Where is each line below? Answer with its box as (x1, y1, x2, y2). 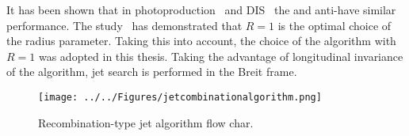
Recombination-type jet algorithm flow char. (38, 114, 254, 130)
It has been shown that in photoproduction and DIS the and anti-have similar (6, 2, 396, 17)
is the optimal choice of (277, 17, 392, 33)
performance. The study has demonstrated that (6, 17, 243, 33)
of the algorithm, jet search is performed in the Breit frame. (6, 63, 297, 80)
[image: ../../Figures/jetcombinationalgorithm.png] (38, 91, 322, 103)
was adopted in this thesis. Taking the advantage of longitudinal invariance (38, 47, 403, 64)
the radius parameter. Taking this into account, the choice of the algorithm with (6, 32, 396, 49)
